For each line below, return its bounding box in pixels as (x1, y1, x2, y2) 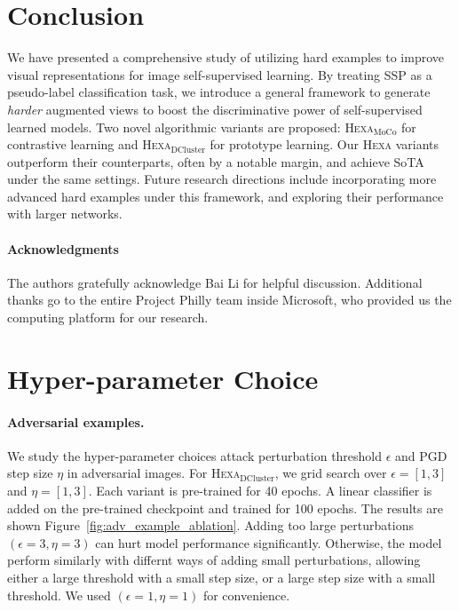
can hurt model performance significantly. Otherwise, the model (95, 533, 442, 551)
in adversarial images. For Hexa (67, 464, 241, 482)
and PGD (395, 446, 447, 464)
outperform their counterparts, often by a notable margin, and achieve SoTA (7, 152, 424, 171)
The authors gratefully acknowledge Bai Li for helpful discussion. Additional (7, 273, 423, 291)
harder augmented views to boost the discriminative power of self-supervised (7, 99, 423, 118)
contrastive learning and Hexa (7, 135, 171, 154)
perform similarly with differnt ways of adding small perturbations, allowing (7, 551, 421, 569)
